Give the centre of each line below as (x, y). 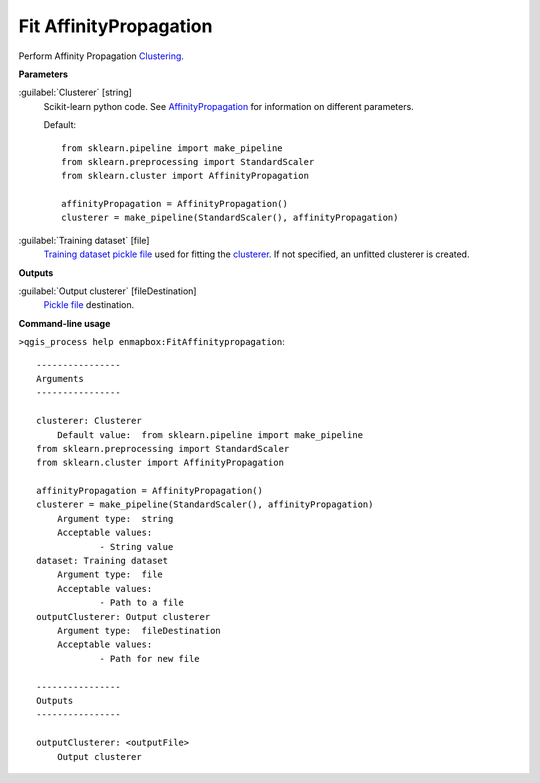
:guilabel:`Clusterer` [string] (75, 92)
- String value (136, 546)
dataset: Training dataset (102, 561)
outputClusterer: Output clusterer (123, 616)
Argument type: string (115, 518)
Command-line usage (64, 323)
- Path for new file (149, 658)
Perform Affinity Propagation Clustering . (101, 56)
